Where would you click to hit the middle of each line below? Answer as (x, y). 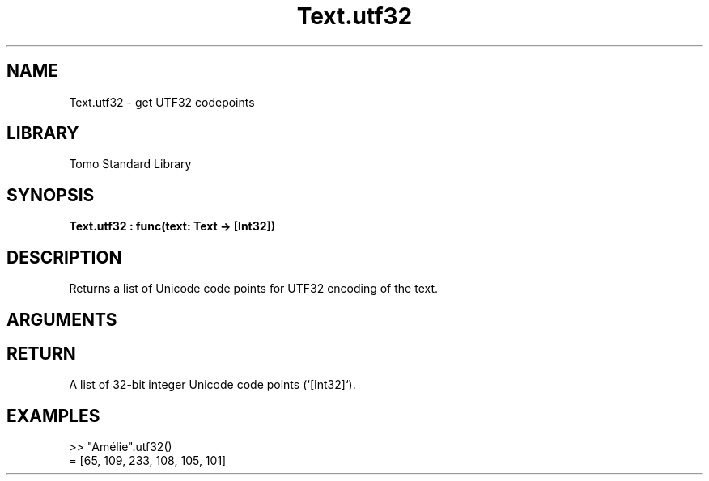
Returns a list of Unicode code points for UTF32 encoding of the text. (254, 289)
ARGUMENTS (62, 319)
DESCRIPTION (64, 257)
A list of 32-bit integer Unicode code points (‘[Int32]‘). (212, 385)
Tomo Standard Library (130, 164)
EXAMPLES (53, 416)
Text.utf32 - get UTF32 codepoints (162, 102)
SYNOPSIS (51, 195)
